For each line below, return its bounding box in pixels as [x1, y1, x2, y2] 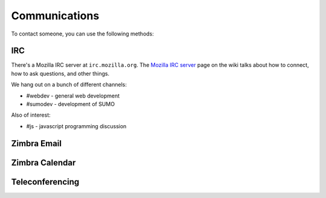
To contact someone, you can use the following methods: [11, 30, 154, 37]
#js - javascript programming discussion [26, 122, 127, 129]
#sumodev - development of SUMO [26, 101, 115, 108]
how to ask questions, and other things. [11, 70, 110, 77]
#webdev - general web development [26, 92, 120, 99]
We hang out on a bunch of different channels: [11, 81, 127, 88]
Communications [11, 9, 100, 22]
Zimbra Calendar [11, 157, 76, 168]
